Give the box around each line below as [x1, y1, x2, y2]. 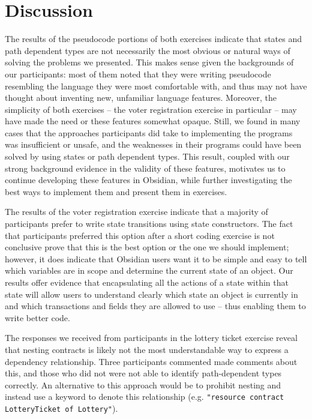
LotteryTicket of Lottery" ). [5, 402, 118, 414]
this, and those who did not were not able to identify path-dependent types [5, 367, 282, 379]
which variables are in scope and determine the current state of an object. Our [5, 264, 293, 277]
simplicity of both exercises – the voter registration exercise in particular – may [5, 103, 297, 115]
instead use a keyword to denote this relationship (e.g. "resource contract [5, 390, 284, 403]
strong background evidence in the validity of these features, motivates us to [5, 161, 286, 174]
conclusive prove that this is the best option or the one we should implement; [5, 241, 289, 253]
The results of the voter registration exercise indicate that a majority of [5, 205, 268, 218]
